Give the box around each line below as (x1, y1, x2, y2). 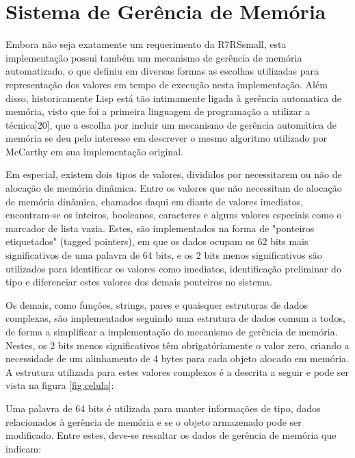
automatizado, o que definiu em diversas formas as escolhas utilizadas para (5, 64, 319, 78)
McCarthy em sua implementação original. (5, 144, 183, 158)
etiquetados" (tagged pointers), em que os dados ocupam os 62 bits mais (5, 234, 308, 249)
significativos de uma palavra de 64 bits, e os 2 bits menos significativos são (5, 248, 322, 262)
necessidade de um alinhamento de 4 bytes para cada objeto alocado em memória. (5, 351, 349, 366)
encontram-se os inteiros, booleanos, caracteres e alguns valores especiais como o (5, 207, 342, 222)
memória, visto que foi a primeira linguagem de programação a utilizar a (5, 104, 310, 118)
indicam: (5, 441, 42, 455)
